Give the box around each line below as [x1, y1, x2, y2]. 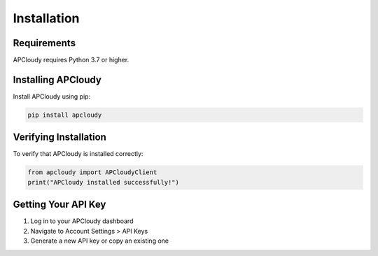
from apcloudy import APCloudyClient [27, 169, 157, 176]
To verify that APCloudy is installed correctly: [13, 150, 143, 158]
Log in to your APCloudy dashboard [30, 217, 134, 225]
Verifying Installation [13, 131, 106, 143]
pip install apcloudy [27, 111, 102, 119]
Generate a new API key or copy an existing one [30, 236, 169, 245]
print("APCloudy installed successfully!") [27, 178, 180, 186]
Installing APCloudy [13, 73, 101, 85]
